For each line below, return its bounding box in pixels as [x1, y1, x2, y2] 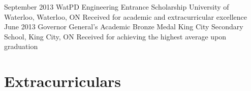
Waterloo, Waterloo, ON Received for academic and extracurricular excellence [4, 11, 247, 22]
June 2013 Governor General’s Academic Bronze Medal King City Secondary [4, 21, 243, 32]
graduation [4, 41, 38, 52]
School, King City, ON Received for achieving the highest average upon [4, 31, 227, 41]
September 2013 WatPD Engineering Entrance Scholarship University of [4, 2, 229, 12]
